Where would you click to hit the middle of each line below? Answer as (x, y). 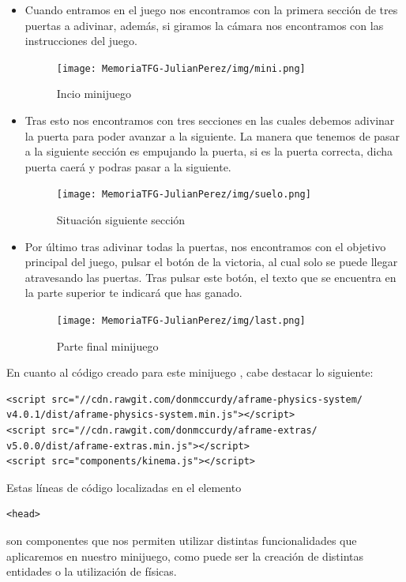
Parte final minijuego (107, 345)
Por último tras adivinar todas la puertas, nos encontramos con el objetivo (205, 246)
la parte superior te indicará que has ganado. (133, 293)
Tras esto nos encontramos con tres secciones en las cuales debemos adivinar (210, 120)
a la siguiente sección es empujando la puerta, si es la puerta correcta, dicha (209, 151)
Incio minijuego (94, 94)
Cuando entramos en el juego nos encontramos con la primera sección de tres (211, 9)
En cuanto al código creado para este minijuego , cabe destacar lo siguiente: (190, 372)
